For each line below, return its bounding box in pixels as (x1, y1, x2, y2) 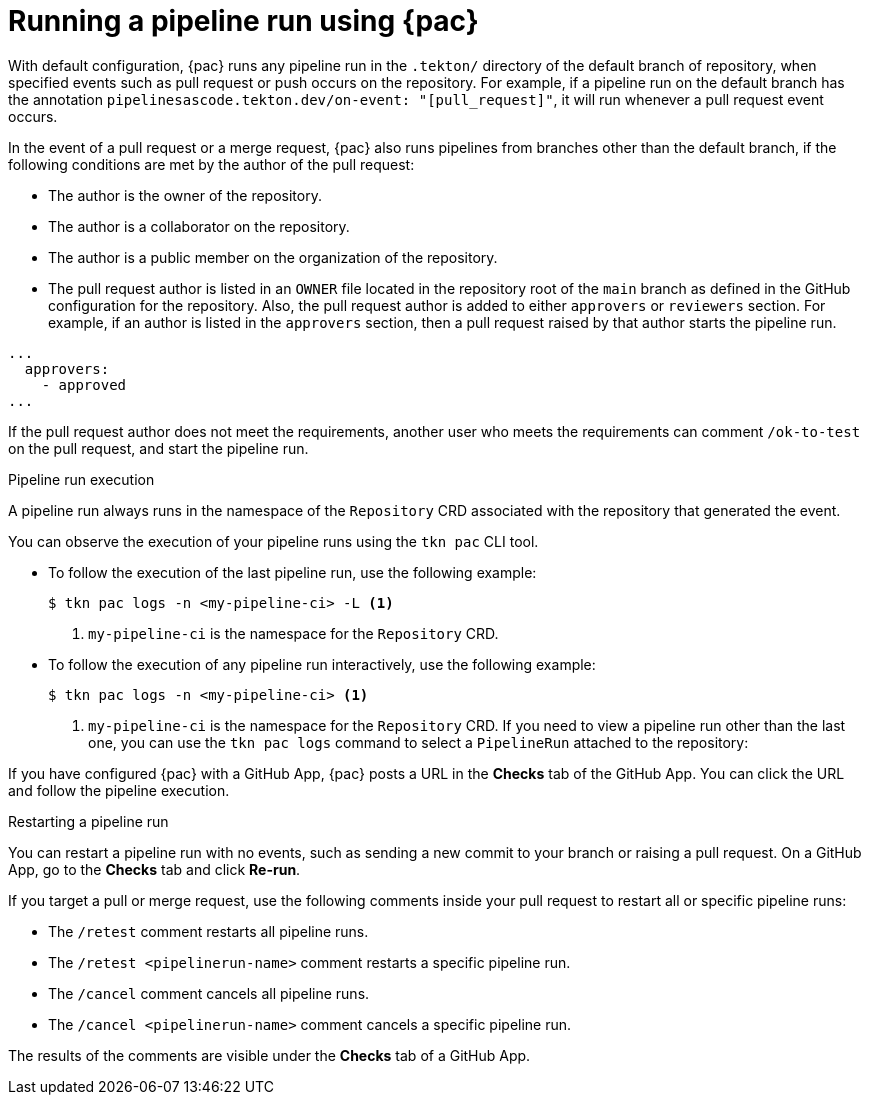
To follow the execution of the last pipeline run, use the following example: (48, 563, 537, 581)
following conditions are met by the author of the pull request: (8, 155, 415, 173)
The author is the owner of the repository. (48, 186, 322, 204)
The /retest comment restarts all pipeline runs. (48, 922, 369, 940)
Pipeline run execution (8, 470, 155, 488)
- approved (41, 376, 127, 393)
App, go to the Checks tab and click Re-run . (8, 860, 301, 878)
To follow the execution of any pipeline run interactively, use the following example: (48, 655, 596, 673)
